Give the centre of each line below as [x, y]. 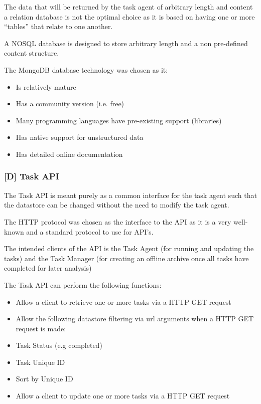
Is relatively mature [46, 86]
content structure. [32, 53]
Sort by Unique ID [44, 379]
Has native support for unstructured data [80, 137]
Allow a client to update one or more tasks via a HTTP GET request [123, 396]
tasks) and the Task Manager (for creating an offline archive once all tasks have [126, 258]
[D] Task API [32, 176]
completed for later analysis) [48, 268]
